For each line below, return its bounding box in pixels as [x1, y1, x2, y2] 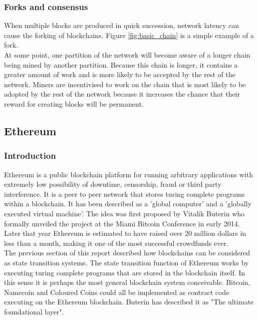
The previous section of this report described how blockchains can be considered [4, 247, 250, 258]
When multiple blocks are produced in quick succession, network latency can [4, 20, 239, 31]
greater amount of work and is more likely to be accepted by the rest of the [4, 69, 235, 80]
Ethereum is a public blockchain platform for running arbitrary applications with [4, 169, 253, 179]
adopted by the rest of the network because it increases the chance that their [4, 89, 240, 99]
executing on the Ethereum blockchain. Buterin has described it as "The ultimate [4, 296, 254, 307]
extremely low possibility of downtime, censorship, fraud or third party [4, 179, 221, 189]
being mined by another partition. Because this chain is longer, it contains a [4, 59, 238, 70]
